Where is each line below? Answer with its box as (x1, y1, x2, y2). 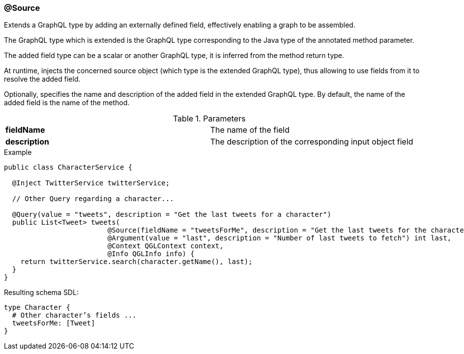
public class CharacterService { (4, 163, 133, 172)
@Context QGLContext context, (107, 242, 224, 250)
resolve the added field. (4, 75, 81, 84)
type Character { (4, 303, 70, 312)
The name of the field (210, 125, 290, 135)
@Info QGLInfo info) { (107, 250, 195, 258)
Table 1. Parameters (173, 114, 246, 124)
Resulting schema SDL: (4, 288, 79, 297)
